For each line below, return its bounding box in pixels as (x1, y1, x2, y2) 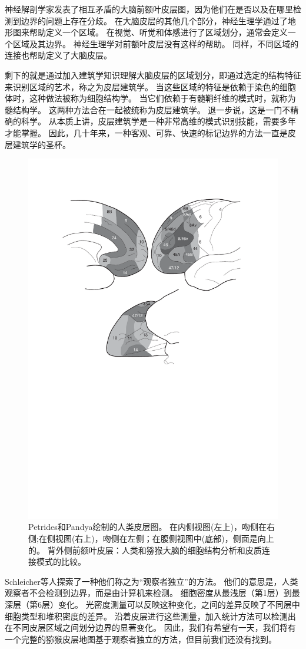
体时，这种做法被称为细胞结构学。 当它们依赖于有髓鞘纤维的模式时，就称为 (5, 92, 296, 104)
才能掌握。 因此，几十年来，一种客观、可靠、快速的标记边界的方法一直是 (5, 126, 288, 139)
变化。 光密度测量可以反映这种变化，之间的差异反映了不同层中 (58, 598, 300, 610)
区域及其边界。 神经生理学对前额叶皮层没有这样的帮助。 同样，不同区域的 (12, 37, 299, 50)
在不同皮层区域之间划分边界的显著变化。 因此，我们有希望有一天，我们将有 (5, 621, 296, 634)
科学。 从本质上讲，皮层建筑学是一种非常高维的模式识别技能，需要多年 (21, 115, 296, 127)
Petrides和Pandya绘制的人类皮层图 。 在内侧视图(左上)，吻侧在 (28, 520, 267, 533)
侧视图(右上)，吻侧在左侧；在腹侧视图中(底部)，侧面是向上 (46, 532, 274, 544)
